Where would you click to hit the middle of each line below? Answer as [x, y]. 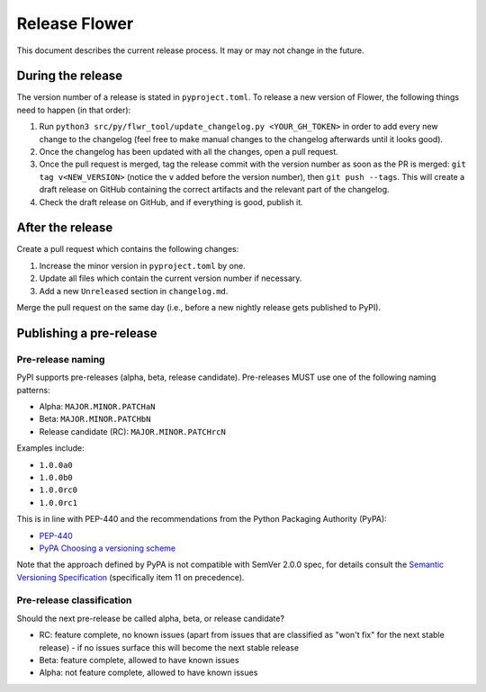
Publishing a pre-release [87, 333]
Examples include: [50, 448]
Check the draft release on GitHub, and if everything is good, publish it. [171, 202]
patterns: [33, 390]
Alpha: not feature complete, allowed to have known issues [148, 673]
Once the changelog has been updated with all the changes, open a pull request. [189, 152]
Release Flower [75, 23]
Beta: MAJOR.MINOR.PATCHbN [95, 419]
